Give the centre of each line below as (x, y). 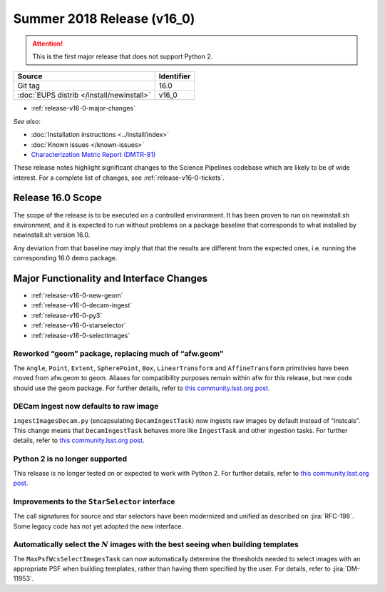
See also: (27, 121)
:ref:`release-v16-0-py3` (67, 315)
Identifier (175, 76)
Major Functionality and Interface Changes (111, 278)
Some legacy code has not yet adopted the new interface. (98, 526)
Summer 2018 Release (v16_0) (104, 19)
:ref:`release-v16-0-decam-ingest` (81, 305)
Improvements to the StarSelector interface (94, 501)
